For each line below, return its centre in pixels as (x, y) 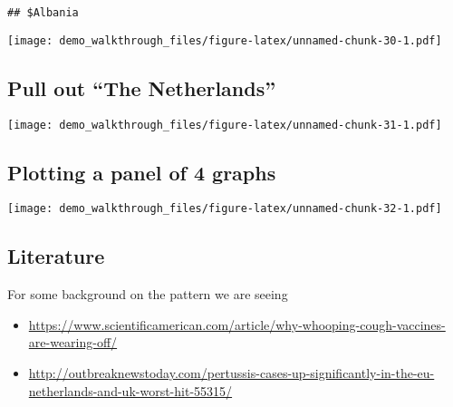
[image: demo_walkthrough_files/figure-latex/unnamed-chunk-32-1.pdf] (225, 209)
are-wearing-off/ (73, 342)
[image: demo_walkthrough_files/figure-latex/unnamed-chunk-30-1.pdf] (225, 40)
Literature (56, 256)
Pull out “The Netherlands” (142, 87)
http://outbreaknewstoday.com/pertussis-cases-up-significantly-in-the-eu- (231, 373)
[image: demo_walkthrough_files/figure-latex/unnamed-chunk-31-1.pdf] (225, 125)
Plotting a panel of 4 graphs (142, 172)
